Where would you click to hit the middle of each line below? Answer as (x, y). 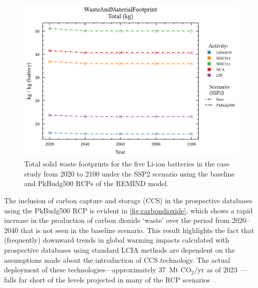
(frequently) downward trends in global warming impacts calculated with (117, 240)
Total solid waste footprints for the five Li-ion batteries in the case (127, 164)
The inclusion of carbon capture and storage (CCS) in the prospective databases (128, 200)
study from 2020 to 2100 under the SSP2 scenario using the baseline (130, 173)
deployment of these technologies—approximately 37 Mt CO (98, 270)
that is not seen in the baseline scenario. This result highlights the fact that (137, 230)
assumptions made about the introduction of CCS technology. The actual (117, 260)
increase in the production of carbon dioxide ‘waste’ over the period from (117, 220)
